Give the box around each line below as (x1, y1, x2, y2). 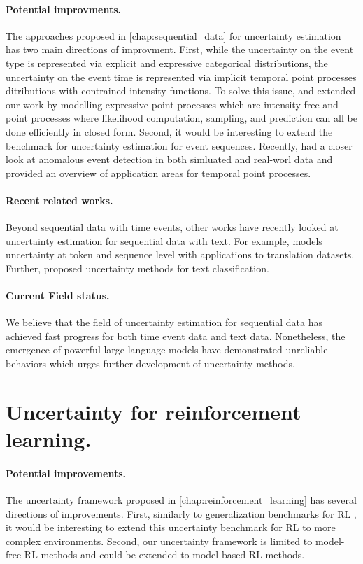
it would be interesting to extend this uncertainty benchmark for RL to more (6, 520, 336, 535)
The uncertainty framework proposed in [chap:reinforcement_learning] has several (6, 493, 357, 507)
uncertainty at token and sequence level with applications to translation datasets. (6, 247, 355, 262)
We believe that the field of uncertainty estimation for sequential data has (6, 315, 322, 330)
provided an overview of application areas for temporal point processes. (6, 165, 311, 180)
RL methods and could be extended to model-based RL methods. (24, 547, 305, 562)
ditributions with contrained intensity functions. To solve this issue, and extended (6, 83, 356, 98)
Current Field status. (6, 288, 110, 303)
